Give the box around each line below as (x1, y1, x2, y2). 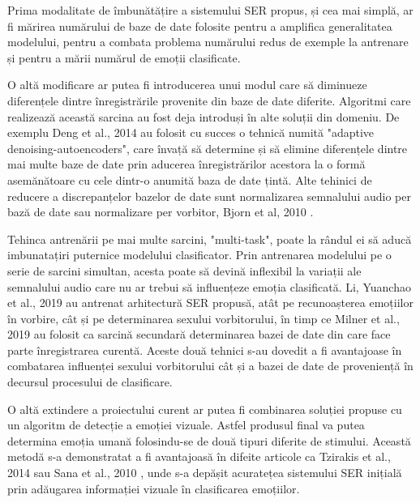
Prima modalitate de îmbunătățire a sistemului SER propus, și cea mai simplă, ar (7, 2, 414, 18)
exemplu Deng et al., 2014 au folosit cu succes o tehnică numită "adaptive (7, 124, 375, 141)
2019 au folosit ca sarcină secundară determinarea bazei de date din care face (7, 326, 391, 343)
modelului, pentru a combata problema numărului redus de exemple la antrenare (7, 33, 409, 50)
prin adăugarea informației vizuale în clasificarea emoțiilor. (7, 480, 300, 497)
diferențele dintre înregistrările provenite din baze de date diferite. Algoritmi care (7, 92, 411, 109)
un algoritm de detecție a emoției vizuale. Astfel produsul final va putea (7, 416, 365, 433)
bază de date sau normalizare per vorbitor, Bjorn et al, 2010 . (7, 203, 314, 220)
